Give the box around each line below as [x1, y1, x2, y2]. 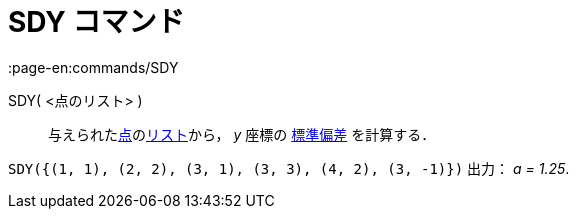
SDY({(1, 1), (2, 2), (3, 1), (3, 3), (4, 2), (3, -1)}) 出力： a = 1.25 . [8, 159, 570, 177]
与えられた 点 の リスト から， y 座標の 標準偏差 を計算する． [48, 125, 436, 143]
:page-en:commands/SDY [8, 58, 179, 76]
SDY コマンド [8, 5, 185, 39]
